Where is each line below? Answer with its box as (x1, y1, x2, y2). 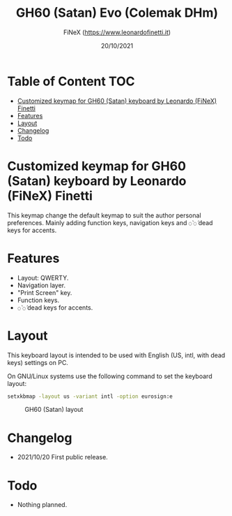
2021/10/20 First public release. (17, 453, 108, 461)
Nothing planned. (17, 501, 68, 509)
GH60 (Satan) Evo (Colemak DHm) (16, 5, 218, 21)
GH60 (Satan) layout (24, 406, 84, 414)
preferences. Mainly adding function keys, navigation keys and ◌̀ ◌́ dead (7, 218, 213, 227)
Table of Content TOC (7, 73, 135, 89)
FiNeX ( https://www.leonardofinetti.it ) (63, 28, 171, 36)
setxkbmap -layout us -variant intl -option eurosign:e (7, 393, 173, 400)
